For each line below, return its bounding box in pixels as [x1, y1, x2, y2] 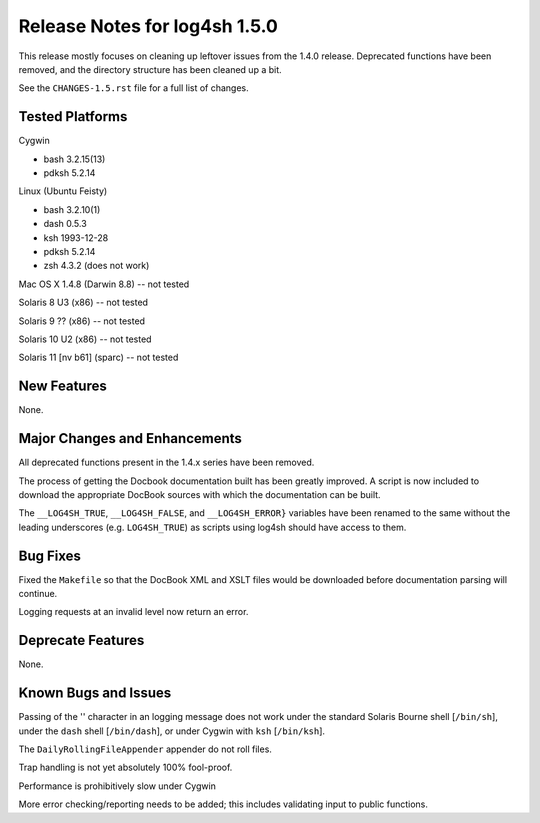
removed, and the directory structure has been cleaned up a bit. [18, 63, 282, 75]
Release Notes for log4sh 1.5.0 [18, 15, 279, 37]
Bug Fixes [18, 547, 82, 564]
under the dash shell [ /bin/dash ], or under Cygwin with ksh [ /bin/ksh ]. [18, 725, 325, 737]
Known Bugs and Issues [18, 685, 172, 702]
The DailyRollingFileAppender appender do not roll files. [18, 743, 272, 755]
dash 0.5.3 [43, 218, 87, 230]
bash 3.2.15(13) [43, 153, 106, 165]
